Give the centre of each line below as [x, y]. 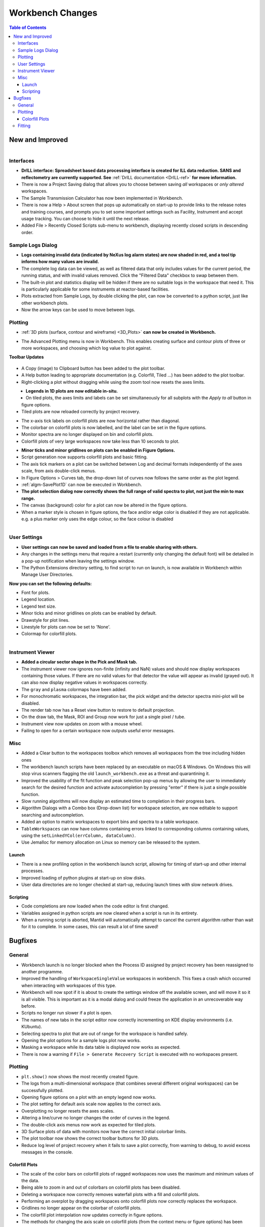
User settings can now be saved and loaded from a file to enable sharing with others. [110, 547]
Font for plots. [36, 593]
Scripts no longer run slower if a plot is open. [67, 1013]
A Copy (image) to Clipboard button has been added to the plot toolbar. [93, 368]
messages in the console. [47, 1152]
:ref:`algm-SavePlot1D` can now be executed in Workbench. [82, 485]
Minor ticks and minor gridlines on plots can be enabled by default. [89, 613]
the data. [30, 1180]
